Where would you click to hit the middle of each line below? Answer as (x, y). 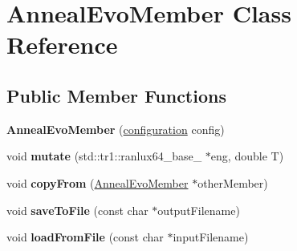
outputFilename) (199, 210)
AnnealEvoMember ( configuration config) (116, 129)
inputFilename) (211, 237)
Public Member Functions (116, 95)
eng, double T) (247, 156)
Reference (62, 45)
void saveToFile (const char (77, 210)
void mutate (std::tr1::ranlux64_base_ (104, 156)
